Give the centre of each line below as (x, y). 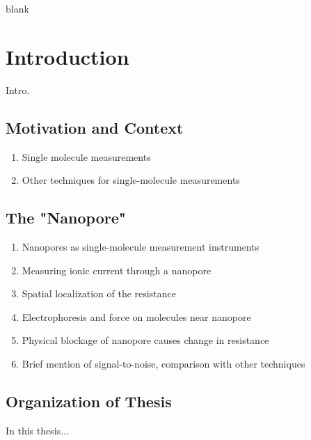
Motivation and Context (95, 127)
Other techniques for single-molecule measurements (131, 180)
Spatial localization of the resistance (99, 293)
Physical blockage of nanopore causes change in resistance (145, 340)
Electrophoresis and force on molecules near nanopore (136, 316)
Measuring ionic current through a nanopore (117, 270)
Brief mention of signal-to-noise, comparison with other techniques (164, 363)
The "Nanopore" (66, 218)
